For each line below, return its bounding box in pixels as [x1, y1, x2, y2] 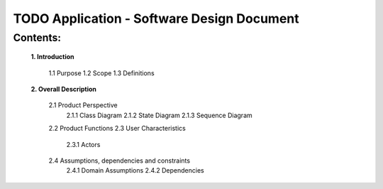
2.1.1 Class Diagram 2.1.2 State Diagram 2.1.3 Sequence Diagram [66, 111, 253, 119]
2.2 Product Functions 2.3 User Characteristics [48, 124, 186, 133]
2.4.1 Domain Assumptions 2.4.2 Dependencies [66, 166, 205, 175]
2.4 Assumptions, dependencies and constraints [48, 156, 191, 165]
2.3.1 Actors [66, 140, 101, 148]
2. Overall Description [30, 85, 97, 93]
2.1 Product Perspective [48, 101, 118, 109]
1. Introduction [30, 53, 74, 61]
